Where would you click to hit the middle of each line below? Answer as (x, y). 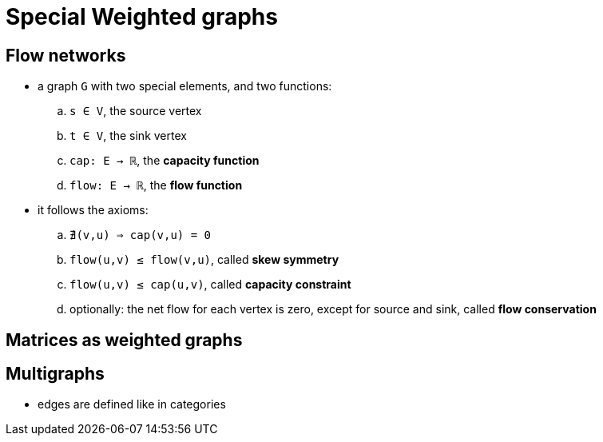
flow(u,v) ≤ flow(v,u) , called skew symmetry (204, 260)
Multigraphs (55, 374)
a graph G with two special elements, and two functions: (185, 86)
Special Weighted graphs (142, 17)
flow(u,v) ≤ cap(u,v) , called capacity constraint (210, 285)
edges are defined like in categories (132, 404)
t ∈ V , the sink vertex (128, 136)
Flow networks (66, 55)
